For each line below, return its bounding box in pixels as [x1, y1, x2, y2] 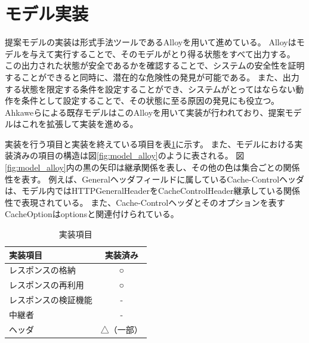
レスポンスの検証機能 [9, 293, 92, 306]
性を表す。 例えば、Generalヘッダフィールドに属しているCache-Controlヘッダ [5, 172, 305, 185]
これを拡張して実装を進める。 [21, 118, 138, 130]
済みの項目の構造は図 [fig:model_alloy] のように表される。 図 [13, 149, 245, 162]
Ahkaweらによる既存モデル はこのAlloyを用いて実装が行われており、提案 [5, 106, 285, 118]
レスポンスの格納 [9, 264, 76, 276]
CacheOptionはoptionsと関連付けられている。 [5, 208, 179, 220]
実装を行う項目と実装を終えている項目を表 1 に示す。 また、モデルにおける [5, 137, 295, 150]
